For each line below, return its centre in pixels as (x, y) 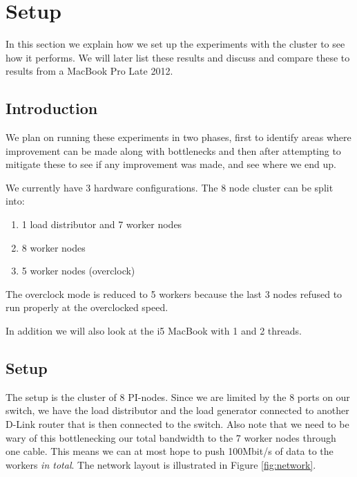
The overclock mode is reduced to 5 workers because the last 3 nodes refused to (174, 293)
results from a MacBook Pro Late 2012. (89, 71)
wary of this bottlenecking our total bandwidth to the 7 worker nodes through (171, 437)
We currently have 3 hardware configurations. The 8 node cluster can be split (170, 187)
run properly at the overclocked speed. (87, 307)
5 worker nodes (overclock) (78, 271)
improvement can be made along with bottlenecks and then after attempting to (173, 150)
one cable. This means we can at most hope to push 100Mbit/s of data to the (170, 451)
